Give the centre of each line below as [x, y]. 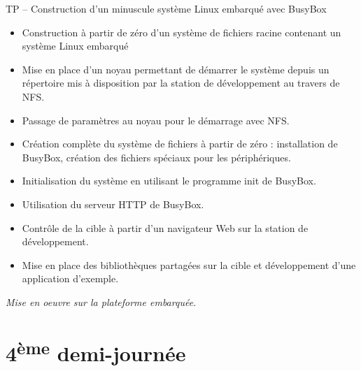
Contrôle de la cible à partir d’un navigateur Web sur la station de [165, 227]
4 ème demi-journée [96, 351]
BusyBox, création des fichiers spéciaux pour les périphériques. [156, 157]
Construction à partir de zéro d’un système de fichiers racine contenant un [182, 32]
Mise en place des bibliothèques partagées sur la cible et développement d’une [189, 264]
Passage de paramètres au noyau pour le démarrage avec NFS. [156, 120]
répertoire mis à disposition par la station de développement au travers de [181, 83]
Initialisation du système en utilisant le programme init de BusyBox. [169, 181]
